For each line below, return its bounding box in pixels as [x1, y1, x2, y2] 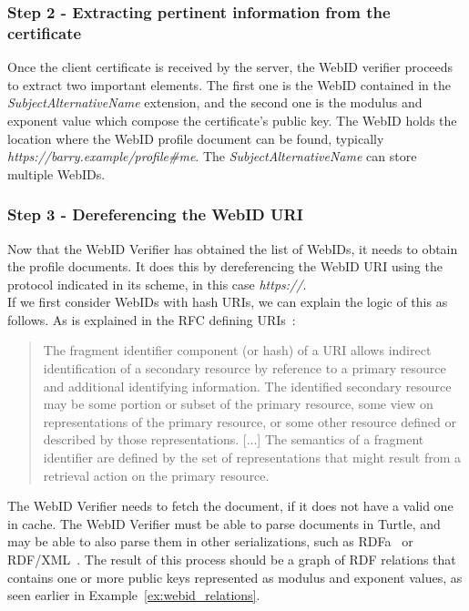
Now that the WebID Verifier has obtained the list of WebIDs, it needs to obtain [7, 239, 458, 258]
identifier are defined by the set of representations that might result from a [43, 448, 462, 467]
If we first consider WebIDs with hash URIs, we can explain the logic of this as [7, 292, 448, 311]
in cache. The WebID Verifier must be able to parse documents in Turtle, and [7, 514, 441, 533]
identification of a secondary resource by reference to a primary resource [43, 359, 446, 378]
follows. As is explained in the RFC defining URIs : [7, 310, 296, 329]
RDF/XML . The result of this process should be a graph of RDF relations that [7, 550, 456, 569]
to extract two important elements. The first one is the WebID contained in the [7, 75, 452, 94]
